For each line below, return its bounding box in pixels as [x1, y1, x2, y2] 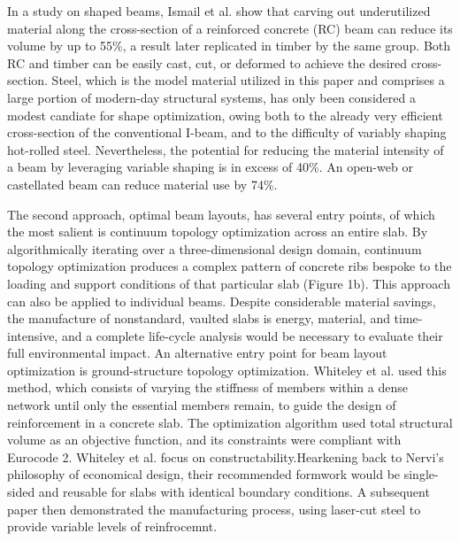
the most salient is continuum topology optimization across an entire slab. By [7, 222, 428, 241]
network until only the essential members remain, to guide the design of [7, 396, 396, 414]
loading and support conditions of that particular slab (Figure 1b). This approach [7, 274, 450, 292]
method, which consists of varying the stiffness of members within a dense [7, 378, 408, 397]
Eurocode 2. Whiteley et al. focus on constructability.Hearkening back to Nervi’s [7, 447, 444, 466]
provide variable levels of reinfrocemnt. [7, 517, 218, 536]
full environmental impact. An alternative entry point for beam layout [7, 344, 387, 362]
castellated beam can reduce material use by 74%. [7, 174, 278, 193]
